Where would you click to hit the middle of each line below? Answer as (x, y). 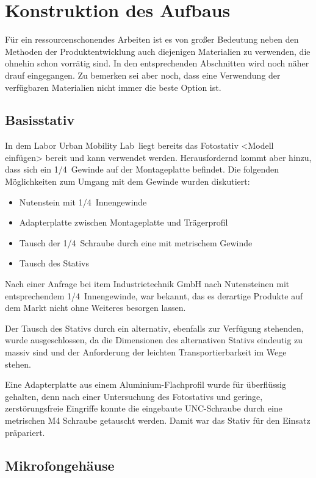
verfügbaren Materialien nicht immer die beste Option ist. (113, 87)
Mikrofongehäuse (60, 465)
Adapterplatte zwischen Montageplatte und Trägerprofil (124, 222)
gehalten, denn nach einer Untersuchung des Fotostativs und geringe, (134, 396)
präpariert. (25, 432)
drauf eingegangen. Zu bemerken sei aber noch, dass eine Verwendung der (143, 75)
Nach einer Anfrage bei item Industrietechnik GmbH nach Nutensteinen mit (147, 284)
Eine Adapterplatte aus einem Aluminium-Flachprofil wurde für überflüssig (145, 384)
